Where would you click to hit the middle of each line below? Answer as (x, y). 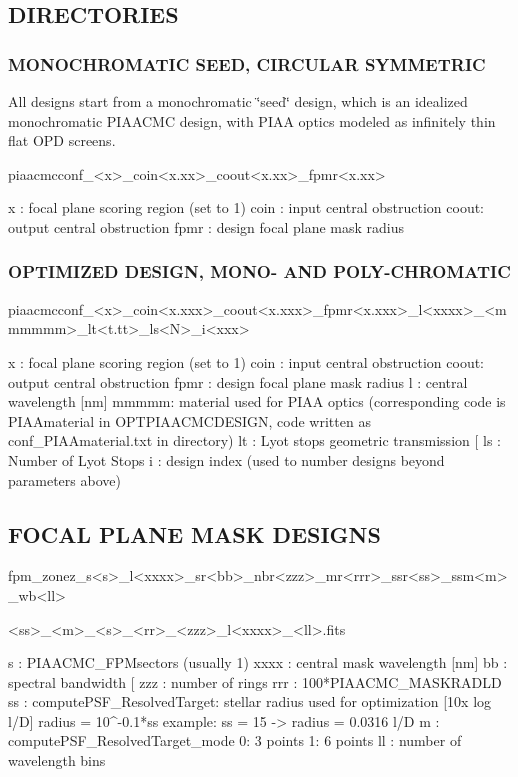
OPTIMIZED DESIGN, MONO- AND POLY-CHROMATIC (259, 271)
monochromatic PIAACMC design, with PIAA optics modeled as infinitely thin (252, 120)
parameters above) (64, 479)
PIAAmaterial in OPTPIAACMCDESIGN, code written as (189, 420)
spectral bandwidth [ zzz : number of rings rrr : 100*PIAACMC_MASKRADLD (255, 681)
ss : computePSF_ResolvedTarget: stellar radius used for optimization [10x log (250, 701)
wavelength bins (57, 760)
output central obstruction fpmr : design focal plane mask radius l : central (238, 381)
